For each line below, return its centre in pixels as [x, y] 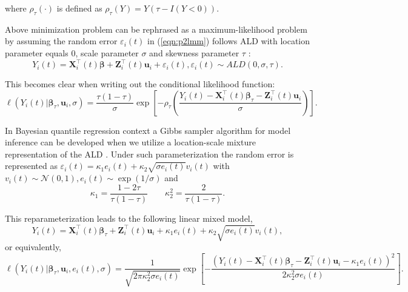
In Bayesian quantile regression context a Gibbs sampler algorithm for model [148, 130]
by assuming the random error [61, 41]
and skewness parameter [194, 52]
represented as [31, 166]
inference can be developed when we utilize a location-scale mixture [130, 142]
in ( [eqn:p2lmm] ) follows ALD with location [229, 41]
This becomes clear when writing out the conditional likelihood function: [140, 84]
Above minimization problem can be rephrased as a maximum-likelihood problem [156, 29]
